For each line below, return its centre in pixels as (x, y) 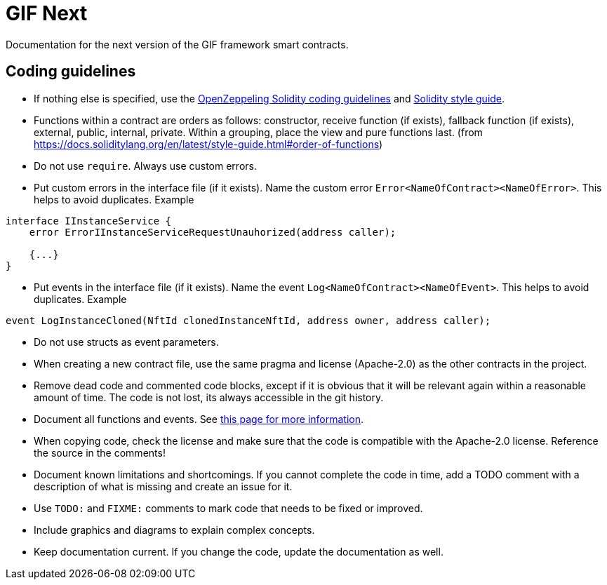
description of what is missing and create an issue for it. (163, 486)
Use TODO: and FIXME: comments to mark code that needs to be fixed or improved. (228, 508)
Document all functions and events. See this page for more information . (199, 419)
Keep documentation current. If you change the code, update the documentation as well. (239, 551)
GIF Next (47, 13)
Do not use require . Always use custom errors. (145, 166)
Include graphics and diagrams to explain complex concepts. (174, 530)
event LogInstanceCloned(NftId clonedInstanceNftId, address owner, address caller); (248, 320)
